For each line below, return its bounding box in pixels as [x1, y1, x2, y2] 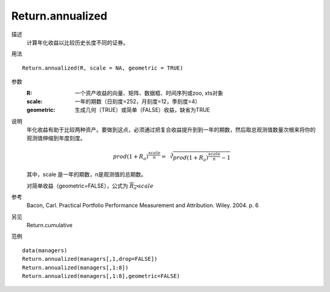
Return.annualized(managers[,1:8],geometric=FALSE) [22, 272, 180, 280]
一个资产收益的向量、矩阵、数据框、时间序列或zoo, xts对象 [75, 89, 224, 97]
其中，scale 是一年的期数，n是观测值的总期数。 [26, 171, 147, 178]
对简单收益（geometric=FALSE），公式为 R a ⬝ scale [26, 182, 154, 191]
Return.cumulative [26, 222, 73, 229]
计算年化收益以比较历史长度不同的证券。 [26, 38, 128, 46]
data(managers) [22, 247, 68, 254]
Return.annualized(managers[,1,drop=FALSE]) [22, 255, 158, 263]
